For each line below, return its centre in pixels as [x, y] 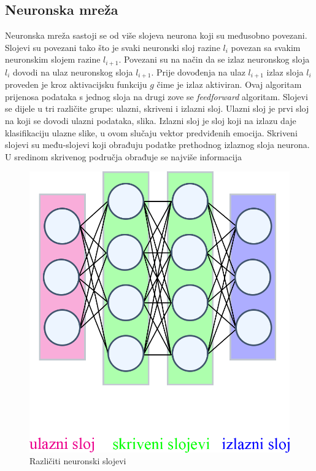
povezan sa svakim [266, 47]
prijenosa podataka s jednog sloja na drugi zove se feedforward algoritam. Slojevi [156, 96]
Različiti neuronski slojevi [78, 461]
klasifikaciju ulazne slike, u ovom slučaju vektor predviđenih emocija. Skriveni [151, 132]
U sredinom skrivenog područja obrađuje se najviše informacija [123, 156]
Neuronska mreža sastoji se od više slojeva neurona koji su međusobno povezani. [156, 35]
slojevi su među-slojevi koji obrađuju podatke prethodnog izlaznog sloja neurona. [157, 145]
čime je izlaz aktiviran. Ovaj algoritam [229, 84]
